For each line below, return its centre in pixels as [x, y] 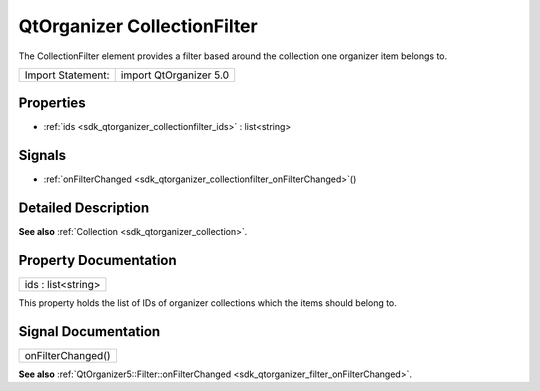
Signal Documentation [89, 331]
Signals [42, 155]
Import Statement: [67, 75]
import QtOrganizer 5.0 [175, 75]
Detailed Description [84, 208]
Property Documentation [97, 260]
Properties [52, 103]
